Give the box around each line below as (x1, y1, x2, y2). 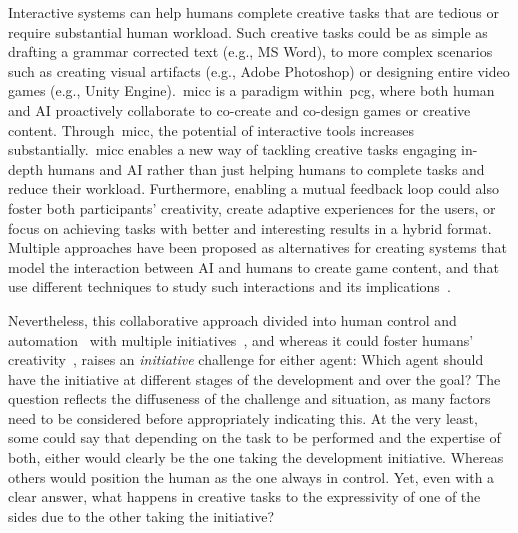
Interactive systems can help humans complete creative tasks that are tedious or (8, 2, 500, 22)
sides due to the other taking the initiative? (8, 505, 275, 526)
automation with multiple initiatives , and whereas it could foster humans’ (8, 329, 474, 350)
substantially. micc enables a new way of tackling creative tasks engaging (8, 139, 457, 160)
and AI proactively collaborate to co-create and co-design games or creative (8, 99, 471, 120)
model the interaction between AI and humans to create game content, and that (8, 256, 499, 277)
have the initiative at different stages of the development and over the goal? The (8, 368, 501, 389)
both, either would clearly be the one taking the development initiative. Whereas (8, 447, 504, 468)
